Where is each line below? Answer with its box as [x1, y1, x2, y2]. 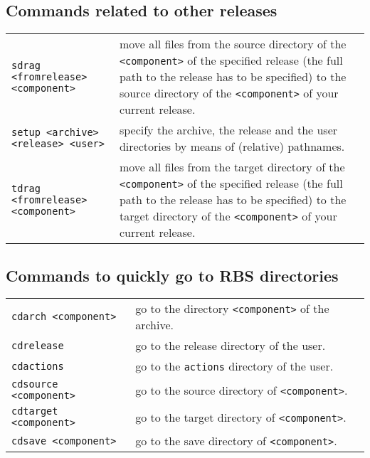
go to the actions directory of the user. [135, 358, 334, 375]
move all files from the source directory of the [119, 36, 347, 53]
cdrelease [11, 339, 64, 351]
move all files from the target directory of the [119, 159, 345, 176]
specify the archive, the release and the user [119, 122, 338, 139]
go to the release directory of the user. [135, 337, 326, 354]
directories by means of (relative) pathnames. [119, 138, 345, 155]
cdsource [11, 378, 58, 390]
